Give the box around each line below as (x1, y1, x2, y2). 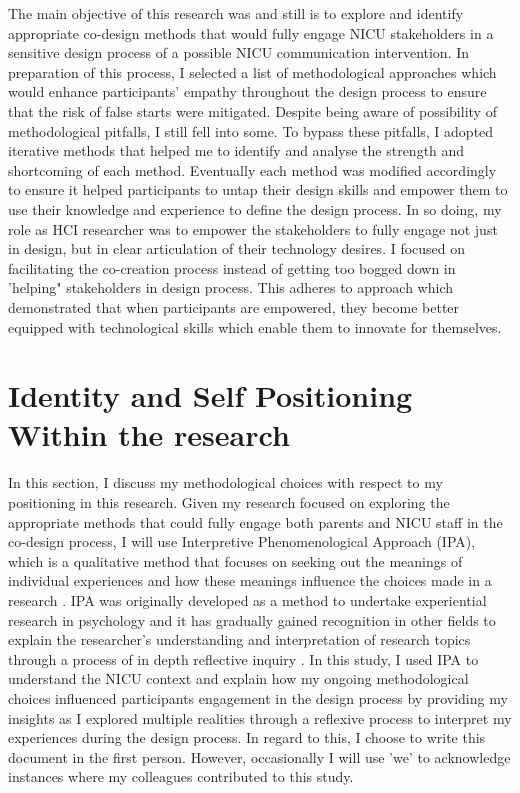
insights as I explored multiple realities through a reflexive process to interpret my (8, 707, 512, 728)
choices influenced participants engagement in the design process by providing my (8, 687, 508, 708)
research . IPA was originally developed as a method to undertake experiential (8, 589, 487, 610)
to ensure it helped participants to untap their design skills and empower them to (8, 179, 508, 200)
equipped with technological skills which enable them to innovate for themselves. (8, 316, 502, 337)
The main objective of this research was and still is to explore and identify (8, 3, 464, 23)
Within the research (8, 414, 290, 455)
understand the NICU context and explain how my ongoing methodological (8, 668, 469, 689)
